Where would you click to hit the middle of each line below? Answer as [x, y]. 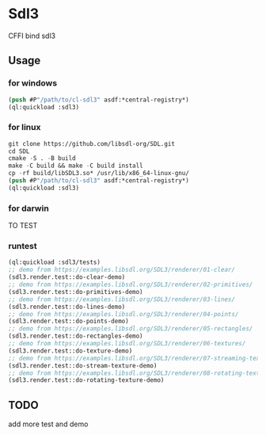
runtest [23, 246]
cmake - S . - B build [42, 158]
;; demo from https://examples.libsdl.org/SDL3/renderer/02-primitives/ [131, 285]
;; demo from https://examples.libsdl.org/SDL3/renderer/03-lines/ [122, 299]
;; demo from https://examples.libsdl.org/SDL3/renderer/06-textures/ [127, 344]
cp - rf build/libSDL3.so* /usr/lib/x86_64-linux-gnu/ [99, 174]
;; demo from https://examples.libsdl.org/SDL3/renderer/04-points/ [123, 314]
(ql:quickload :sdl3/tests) [55, 262]
